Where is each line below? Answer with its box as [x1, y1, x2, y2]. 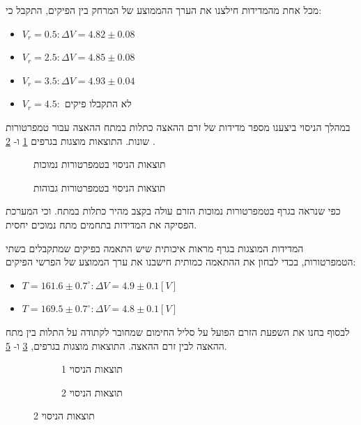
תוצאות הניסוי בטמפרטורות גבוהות [33, 180, 166, 194]
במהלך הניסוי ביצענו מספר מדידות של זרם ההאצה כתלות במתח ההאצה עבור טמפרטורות [6, 119, 351, 134]
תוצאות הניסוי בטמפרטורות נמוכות [33, 157, 166, 171]
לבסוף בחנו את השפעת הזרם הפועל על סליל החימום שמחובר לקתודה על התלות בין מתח [6, 324, 350, 339]
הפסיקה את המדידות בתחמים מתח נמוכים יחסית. [6, 217, 197, 231]
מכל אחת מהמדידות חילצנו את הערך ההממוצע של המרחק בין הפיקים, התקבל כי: [6, 3, 322, 17]
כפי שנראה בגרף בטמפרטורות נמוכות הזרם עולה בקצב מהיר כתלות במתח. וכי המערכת [6, 203, 341, 218]
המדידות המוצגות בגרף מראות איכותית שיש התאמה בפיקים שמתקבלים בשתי [6, 240, 304, 255]
